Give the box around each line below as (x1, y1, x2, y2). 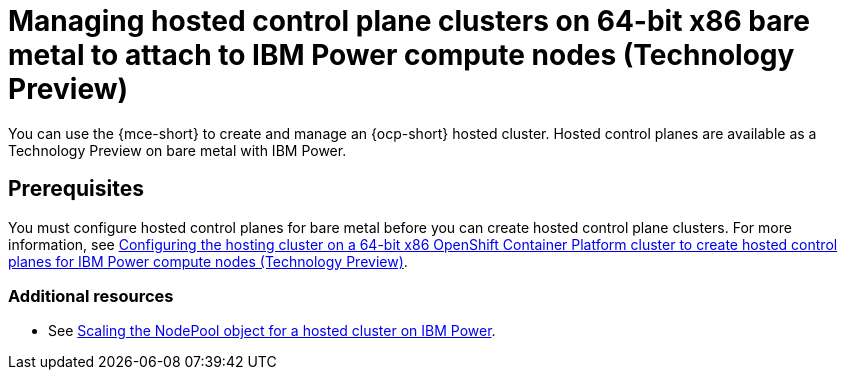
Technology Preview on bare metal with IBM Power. (8, 141, 347, 159)
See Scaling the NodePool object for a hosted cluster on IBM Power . (48, 322, 496, 340)
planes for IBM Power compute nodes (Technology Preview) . (8, 252, 408, 270)
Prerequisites (8, 176, 144, 202)
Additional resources (8, 285, 174, 306)
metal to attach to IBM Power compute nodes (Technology (8, 38, 795, 72)
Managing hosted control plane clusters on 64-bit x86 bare (8, 4, 810, 38)
